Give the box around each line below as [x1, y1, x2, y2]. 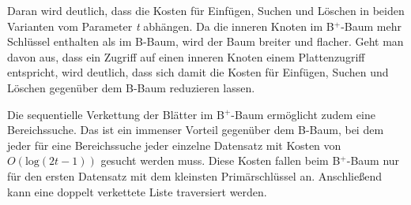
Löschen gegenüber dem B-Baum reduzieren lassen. [7, 79, 255, 95]
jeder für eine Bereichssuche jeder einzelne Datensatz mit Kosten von [7, 136, 341, 153]
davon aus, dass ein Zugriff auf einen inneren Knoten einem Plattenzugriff [7, 48, 365, 65]
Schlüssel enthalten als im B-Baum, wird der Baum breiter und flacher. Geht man [7, 33, 404, 50]
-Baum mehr [341, 17, 402, 34]
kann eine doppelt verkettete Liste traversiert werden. [7, 183, 267, 199]
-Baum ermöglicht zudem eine [231, 106, 375, 122]
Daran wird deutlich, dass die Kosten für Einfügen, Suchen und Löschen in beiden [7, 2, 405, 18]
